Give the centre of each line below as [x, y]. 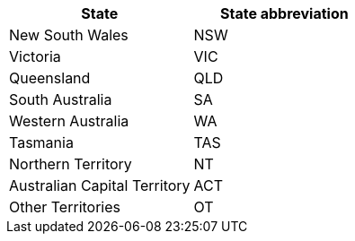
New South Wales [69, 35]
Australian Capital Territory [100, 185]
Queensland [50, 78]
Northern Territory [71, 164]
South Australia [61, 99]
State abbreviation [284, 13]
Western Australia [69, 121]
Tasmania [41, 142]
